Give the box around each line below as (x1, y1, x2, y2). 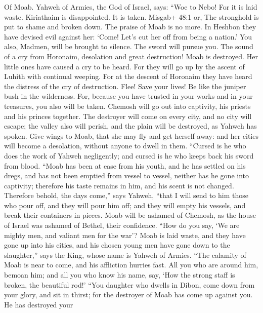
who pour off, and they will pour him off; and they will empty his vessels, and (4, 200, 246, 210)
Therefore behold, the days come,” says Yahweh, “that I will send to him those (4, 190, 249, 201)
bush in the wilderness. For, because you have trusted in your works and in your (4, 91, 253, 101)
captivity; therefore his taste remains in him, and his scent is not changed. (4, 180, 234, 190)
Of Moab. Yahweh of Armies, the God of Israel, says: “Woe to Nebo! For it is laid (4, 2, 257, 12)
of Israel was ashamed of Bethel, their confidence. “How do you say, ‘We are (4, 220, 240, 230)
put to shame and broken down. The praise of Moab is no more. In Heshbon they (4, 21, 256, 32)
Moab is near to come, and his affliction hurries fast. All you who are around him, (4, 259, 258, 270)
